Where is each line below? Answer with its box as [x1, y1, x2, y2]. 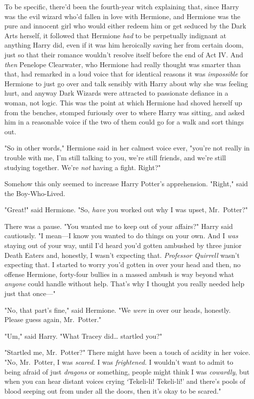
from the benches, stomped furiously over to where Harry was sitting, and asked [4, 107, 245, 117]
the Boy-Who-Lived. [4, 188, 66, 198]
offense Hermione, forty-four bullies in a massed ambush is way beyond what [4, 269, 234, 279]
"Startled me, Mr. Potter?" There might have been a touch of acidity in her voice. [4, 347, 251, 357]
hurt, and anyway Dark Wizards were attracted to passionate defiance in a [4, 88, 229, 98]
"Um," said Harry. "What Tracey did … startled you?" [4, 330, 162, 341]
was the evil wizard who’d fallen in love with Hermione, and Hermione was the [4, 11, 241, 21]
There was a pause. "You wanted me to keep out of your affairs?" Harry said [4, 221, 233, 231]
